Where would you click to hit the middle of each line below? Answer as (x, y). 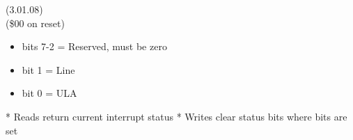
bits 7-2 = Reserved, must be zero (94, 46)
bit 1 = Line (48, 69)
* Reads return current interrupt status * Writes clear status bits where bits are (176, 116)
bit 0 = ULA (49, 93)
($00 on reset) (35, 23)
